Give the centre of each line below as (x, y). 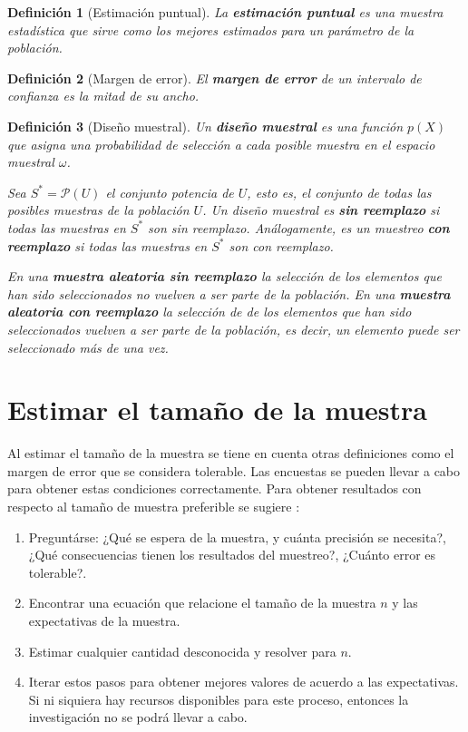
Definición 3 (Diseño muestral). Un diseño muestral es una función (205, 126)
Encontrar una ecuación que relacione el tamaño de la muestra (202, 603)
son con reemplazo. (281, 245)
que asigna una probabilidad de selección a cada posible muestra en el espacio (221, 144)
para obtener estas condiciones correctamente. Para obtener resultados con (214, 488)
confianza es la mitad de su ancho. (103, 96)
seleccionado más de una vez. (88, 347)
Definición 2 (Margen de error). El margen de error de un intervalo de (214, 78)
